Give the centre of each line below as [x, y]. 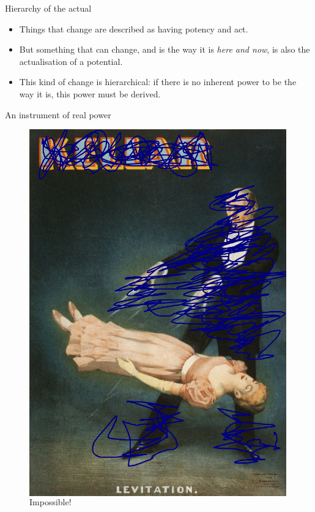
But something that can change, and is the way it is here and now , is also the [165, 49]
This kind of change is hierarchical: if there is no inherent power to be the [158, 82]
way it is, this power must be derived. [90, 93]
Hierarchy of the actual [48, 8]
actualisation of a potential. [71, 61]
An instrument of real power [58, 114]
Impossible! [50, 501]
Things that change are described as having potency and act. [134, 28]
